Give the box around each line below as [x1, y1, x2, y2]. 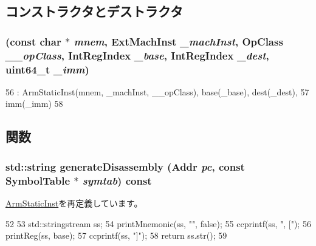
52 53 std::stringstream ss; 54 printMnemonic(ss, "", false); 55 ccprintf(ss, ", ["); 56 [5, 217, 311, 230]
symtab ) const [82, 173, 152, 188]
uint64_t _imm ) [5, 61, 89, 77]
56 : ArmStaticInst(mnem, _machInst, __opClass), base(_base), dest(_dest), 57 [5, 85, 309, 98]
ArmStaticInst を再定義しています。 [5, 196, 143, 209]
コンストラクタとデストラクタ [5, 2, 183, 21]
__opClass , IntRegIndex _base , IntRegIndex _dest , [5, 47, 269, 63]
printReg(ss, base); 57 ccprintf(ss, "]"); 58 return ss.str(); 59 [5, 229, 227, 242]
